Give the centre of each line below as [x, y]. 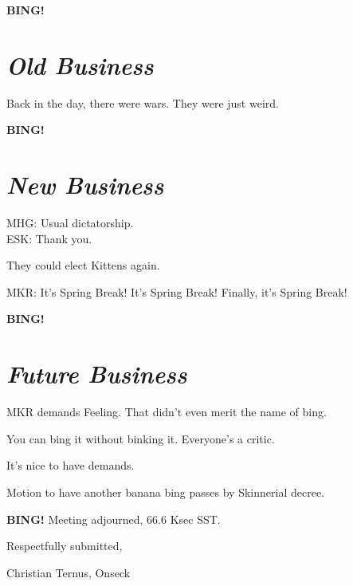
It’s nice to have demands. [71, 465]
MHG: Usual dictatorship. [70, 223]
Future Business [97, 374]
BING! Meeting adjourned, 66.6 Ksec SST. [114, 519]
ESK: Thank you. [49, 238]
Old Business [80, 65]
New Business [85, 185]
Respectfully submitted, [65, 546]
